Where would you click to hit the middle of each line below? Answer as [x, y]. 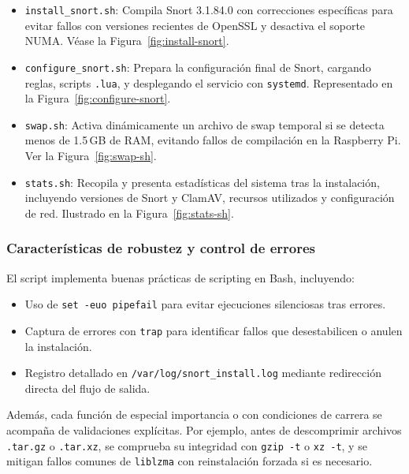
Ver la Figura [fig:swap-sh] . [91, 155]
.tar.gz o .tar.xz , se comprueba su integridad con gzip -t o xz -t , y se [187, 445]
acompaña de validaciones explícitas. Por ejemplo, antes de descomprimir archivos [204, 430]
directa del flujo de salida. [87, 388]
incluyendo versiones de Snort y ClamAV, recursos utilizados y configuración [210, 198]
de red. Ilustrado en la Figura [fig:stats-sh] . [129, 213]
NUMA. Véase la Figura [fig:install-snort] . [127, 41]
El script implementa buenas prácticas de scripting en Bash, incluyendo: [180, 277]
